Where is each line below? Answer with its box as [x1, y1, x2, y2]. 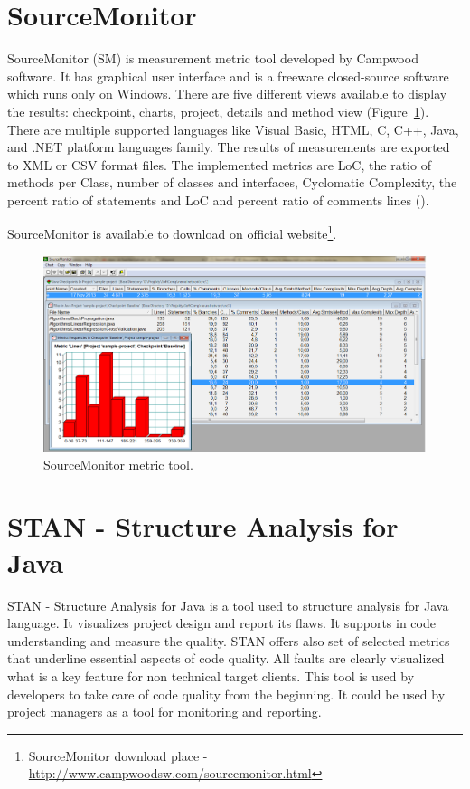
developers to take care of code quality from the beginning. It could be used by [7, 684, 446, 703]
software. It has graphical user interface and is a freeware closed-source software [7, 66, 449, 85]
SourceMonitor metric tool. [43, 454, 193, 473]
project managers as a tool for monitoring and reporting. [7, 702, 322, 721]
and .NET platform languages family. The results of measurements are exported [7, 138, 450, 157]
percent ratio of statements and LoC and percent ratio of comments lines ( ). [7, 190, 429, 209]
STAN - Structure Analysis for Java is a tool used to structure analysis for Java [7, 595, 449, 614]
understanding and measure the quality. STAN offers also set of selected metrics [7, 631, 450, 650]
